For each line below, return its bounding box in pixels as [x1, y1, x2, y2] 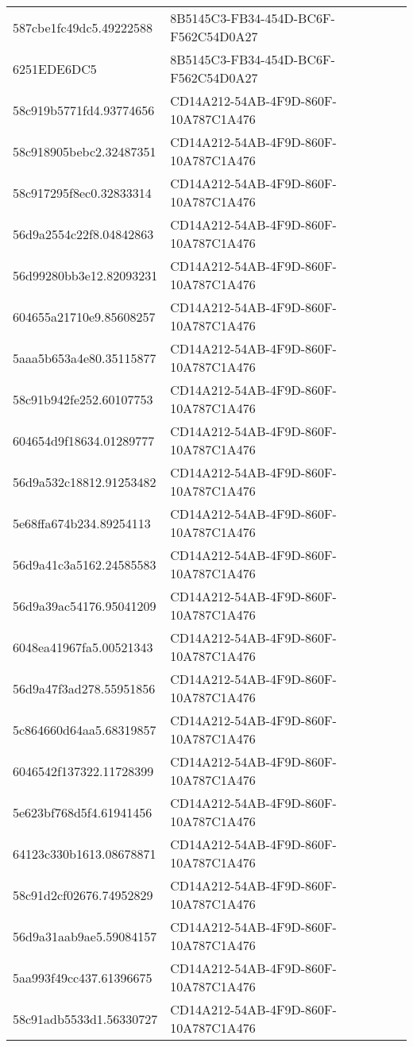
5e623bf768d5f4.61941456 [13, 802, 152, 821]
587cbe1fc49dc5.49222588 [13, 17, 153, 37]
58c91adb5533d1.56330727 [13, 1009, 158, 1028]
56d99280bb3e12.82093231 [13, 265, 158, 284]
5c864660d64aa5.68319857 [13, 720, 156, 739]
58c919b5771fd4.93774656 [13, 100, 155, 119]
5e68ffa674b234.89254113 [13, 513, 151, 532]
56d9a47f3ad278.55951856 [13, 678, 156, 697]
